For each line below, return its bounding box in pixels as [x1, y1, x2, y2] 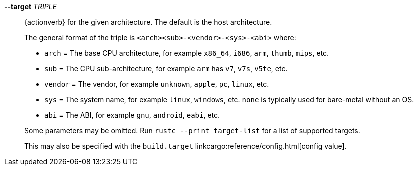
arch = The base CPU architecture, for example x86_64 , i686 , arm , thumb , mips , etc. [44, 49, 329, 57]
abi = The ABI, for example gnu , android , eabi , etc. [44, 111, 220, 119]
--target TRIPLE [4, 2, 57, 11]
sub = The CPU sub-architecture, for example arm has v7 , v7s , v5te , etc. [44, 64, 288, 73]
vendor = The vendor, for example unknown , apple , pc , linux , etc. [44, 80, 269, 88]
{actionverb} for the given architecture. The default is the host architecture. [24, 18, 272, 26]
